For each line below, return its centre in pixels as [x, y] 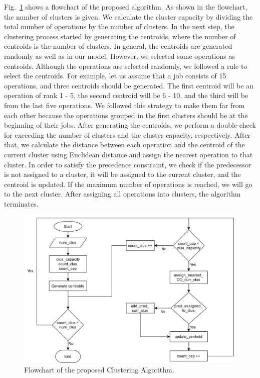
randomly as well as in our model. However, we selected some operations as [119, 56]
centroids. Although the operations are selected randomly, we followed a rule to [126, 66]
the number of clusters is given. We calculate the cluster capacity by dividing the [128, 16]
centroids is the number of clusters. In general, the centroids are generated [118, 46]
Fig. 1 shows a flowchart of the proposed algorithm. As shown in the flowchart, [126, 7]
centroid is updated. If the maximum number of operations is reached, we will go [128, 184]
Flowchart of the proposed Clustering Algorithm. [99, 370]
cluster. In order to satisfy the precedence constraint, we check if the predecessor [128, 164]
